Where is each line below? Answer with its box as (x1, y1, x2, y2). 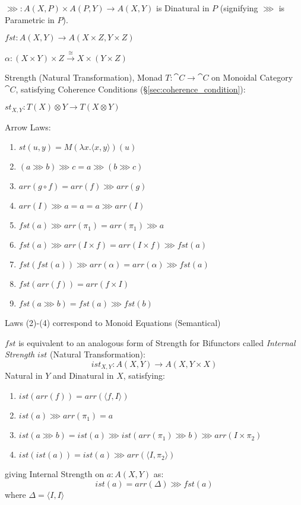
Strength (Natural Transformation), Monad (5, 71, 163, 83)
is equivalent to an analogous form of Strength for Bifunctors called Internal (18, 336, 296, 349)
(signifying (220, 2, 258, 14)
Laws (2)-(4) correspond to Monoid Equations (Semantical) (5, 317, 221, 329)
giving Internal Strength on (5, 468, 104, 480)
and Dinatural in (52, 369, 114, 382)
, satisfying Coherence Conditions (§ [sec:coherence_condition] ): (15, 82, 246, 95)
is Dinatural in (156, 2, 210, 14)
